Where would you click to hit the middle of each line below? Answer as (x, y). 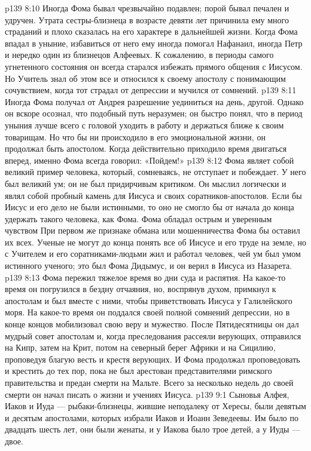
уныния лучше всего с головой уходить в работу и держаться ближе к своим (144, 125)
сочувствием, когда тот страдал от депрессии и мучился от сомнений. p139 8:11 (151, 90)
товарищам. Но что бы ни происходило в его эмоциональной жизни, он (135, 136)
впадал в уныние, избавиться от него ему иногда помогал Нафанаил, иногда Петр (154, 43)
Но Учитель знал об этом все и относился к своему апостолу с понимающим (145, 78)
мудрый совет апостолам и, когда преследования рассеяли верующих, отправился (153, 335)
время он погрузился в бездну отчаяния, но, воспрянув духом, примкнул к (141, 289)
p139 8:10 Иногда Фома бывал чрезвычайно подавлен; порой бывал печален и (147, 8)
